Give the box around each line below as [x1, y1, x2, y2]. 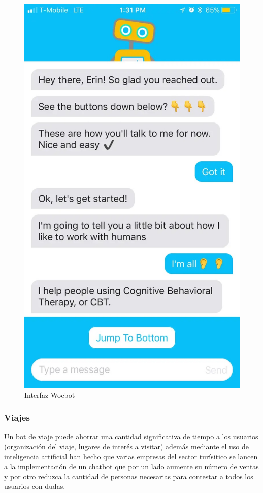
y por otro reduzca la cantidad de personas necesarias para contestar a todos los [4, 471, 253, 481]
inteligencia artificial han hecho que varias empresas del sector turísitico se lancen [4, 451, 258, 461]
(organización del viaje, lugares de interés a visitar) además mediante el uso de [4, 441, 249, 452]
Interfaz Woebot [24, 389, 75, 400]
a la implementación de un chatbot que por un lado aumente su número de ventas [4, 461, 259, 472]
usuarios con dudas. [4, 481, 65, 491]
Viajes [4, 411, 30, 424]
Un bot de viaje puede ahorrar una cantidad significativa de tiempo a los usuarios [4, 431, 258, 442]
